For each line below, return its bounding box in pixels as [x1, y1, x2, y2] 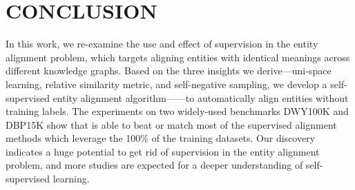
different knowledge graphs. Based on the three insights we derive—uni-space [6, 63, 332, 78]
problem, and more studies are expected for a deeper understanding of [6, 158, 303, 172]
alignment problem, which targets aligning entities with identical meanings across [6, 50, 350, 64]
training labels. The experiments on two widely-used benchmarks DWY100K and [6, 104, 349, 118]
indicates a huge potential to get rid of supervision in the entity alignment [6, 144, 320, 158]
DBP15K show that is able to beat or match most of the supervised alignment [6, 117, 337, 131]
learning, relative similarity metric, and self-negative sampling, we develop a [6, 76, 327, 91]
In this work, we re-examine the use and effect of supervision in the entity [6, 36, 318, 51]
